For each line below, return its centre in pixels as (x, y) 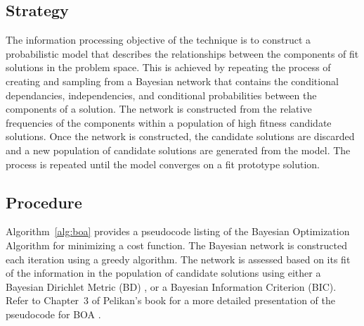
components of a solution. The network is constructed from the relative (159, 109)
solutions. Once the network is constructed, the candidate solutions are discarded (180, 136)
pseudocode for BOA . (53, 314)
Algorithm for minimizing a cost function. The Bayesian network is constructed (176, 245)
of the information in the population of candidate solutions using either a (163, 273)
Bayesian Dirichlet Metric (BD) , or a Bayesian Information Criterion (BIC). (171, 286)
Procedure (44, 202)
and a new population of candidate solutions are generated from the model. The (178, 150)
